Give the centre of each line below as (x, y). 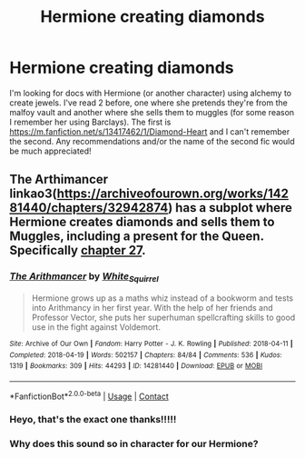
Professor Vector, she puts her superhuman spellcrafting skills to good (163, 317)
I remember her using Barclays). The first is (90, 122)
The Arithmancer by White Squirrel (84, 277)
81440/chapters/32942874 (89, 208)
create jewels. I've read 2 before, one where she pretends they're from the (148, 103)
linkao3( (33, 194)
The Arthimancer (59, 179)
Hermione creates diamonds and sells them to (142, 222)
